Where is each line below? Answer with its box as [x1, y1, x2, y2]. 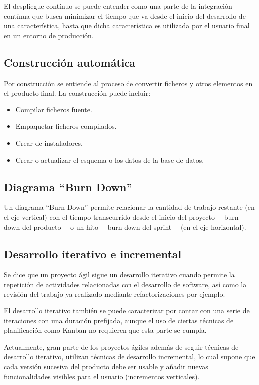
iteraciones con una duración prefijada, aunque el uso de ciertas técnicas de [4, 315, 234, 325]
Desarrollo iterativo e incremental [4, 246, 182, 261]
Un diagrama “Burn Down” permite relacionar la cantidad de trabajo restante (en [4, 202, 255, 212]
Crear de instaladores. [15, 137, 83, 148]
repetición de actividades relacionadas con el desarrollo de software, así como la [4, 279, 247, 289]
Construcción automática [4, 54, 135, 70]
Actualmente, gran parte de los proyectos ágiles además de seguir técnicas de [4, 341, 239, 352]
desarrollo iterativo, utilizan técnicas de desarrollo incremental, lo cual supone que [4, 351, 255, 362]
